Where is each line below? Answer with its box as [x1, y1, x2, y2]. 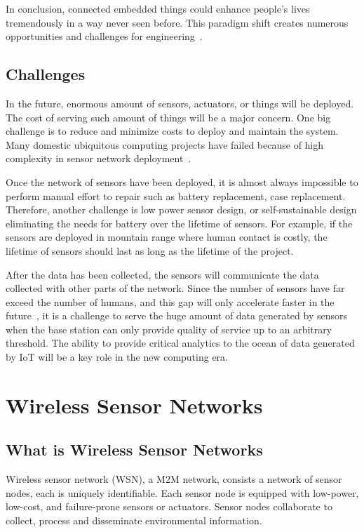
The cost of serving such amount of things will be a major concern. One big [6, 109, 331, 124]
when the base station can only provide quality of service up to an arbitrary [6, 321, 332, 336]
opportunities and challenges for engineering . [6, 29, 203, 44]
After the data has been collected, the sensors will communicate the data [6, 267, 319, 281]
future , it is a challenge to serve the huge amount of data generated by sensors [6, 308, 348, 323]
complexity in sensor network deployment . [6, 151, 191, 166]
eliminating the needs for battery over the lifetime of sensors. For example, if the [6, 215, 353, 230]
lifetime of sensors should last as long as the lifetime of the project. [6, 243, 294, 258]
